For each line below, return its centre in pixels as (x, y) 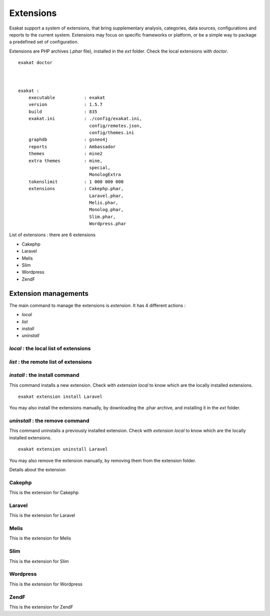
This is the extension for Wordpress (46, 584)
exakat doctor (35, 63)
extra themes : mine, (65, 161)
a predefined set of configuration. (44, 42)
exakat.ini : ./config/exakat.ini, (85, 119)
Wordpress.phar (108, 224)
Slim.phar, (102, 217)
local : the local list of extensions (50, 349)
